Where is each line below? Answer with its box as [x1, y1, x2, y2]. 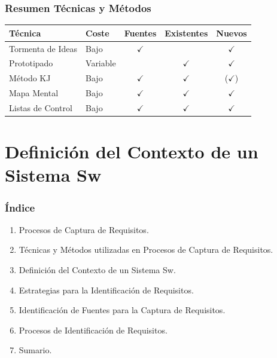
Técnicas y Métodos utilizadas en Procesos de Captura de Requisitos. [19, 243, 273, 256]
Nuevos [216, 26, 247, 39]
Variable [86, 57, 116, 69]
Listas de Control [9, 101, 72, 114]
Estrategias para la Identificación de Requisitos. [19, 283, 194, 296]
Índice [5, 200, 35, 215]
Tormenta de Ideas [9, 42, 78, 54]
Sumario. [19, 344, 52, 356]
